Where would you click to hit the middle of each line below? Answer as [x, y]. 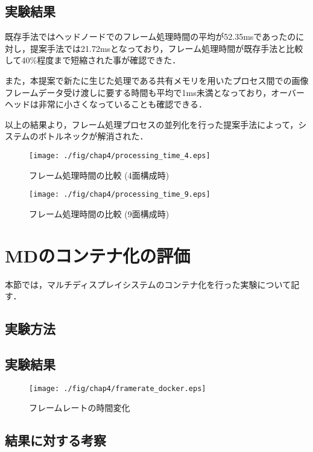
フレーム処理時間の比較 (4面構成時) [99, 175]
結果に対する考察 [55, 440]
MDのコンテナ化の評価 [98, 255]
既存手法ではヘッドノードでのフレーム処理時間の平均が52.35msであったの [150, 37]
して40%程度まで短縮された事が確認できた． [93, 60]
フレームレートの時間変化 [80, 408]
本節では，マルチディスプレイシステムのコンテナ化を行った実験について [148, 284]
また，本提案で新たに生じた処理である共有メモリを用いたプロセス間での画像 [157, 80]
